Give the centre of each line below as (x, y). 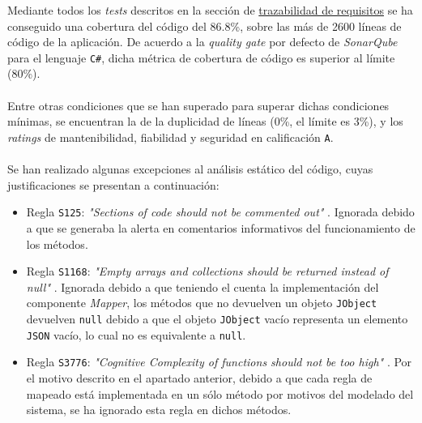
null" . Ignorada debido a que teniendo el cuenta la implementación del (202, 286)
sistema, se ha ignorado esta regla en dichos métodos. (159, 410)
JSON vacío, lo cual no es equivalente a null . (136, 334)
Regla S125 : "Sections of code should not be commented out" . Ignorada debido (220, 212)
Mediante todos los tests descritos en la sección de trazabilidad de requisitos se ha (210, 10)
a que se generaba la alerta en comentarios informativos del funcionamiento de (221, 227)
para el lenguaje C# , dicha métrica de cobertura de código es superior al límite (201, 57)
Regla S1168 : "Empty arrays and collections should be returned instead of (207, 271)
